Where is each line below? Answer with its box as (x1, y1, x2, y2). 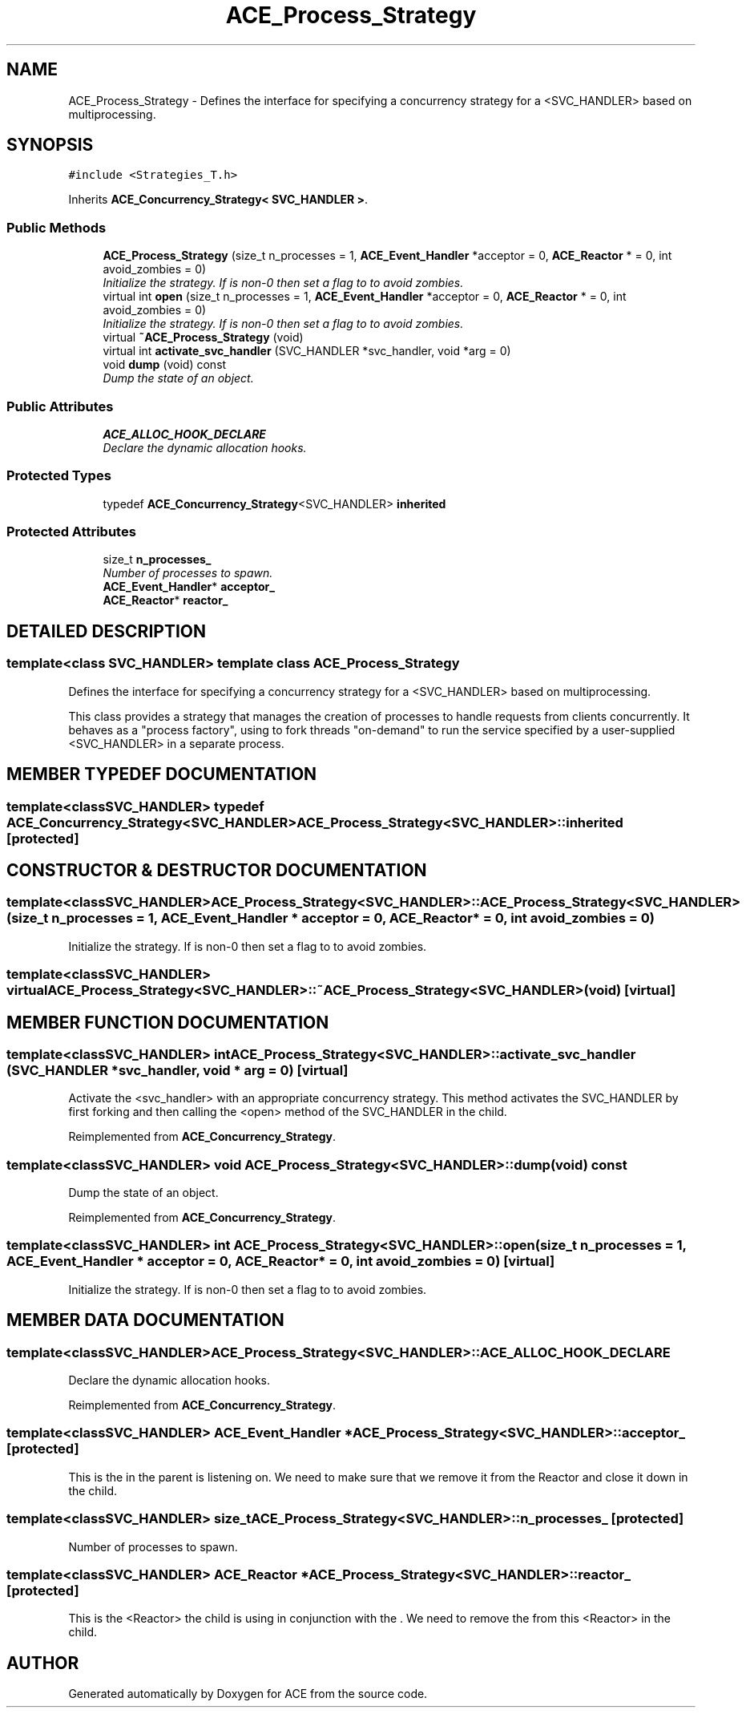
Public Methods (6, 219, 107, 236)
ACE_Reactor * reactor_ (103, 593, 228, 608)
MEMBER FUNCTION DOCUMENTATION (6, 1012, 329, 1033)
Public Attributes (6, 398, 114, 414)
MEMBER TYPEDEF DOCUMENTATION (6, 764, 317, 785)
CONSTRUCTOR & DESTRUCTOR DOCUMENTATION (6, 859, 427, 880)
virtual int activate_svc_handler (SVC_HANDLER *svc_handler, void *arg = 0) (103, 344, 511, 358)
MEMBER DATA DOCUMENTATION (6, 1310, 284, 1331)
